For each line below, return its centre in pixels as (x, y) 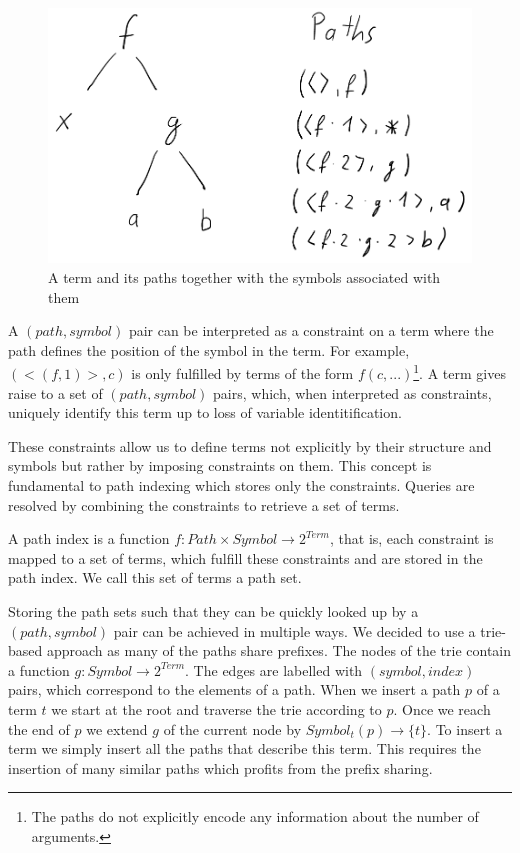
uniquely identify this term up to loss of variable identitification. (205, 412)
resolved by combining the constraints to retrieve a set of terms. (204, 504)
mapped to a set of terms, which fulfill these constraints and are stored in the (245, 557)
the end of (39, 728)
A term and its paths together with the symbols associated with (244, 277)
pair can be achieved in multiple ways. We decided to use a (294, 630)
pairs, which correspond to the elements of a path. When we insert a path (234, 689)
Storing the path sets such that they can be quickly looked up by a (213, 611)
